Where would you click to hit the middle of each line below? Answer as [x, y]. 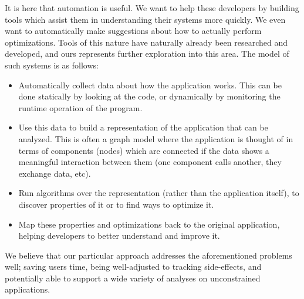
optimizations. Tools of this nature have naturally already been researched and [146, 42]
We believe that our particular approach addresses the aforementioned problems [148, 255]
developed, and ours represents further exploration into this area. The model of [147, 54]
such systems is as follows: [52, 65]
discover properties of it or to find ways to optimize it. [116, 204]
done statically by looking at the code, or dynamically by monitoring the [149, 96]
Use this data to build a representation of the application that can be [143, 127]
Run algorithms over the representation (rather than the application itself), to [159, 193]
